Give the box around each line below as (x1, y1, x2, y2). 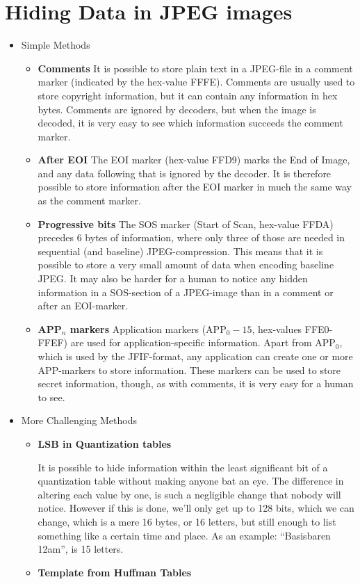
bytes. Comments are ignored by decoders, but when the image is (38, 102, 316, 116)
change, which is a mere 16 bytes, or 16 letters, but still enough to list (38, 514, 336, 528)
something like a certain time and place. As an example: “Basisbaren (38, 528, 331, 542)
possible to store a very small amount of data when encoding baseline (38, 257, 334, 272)
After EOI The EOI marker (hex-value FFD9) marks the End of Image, (38, 152, 350, 167)
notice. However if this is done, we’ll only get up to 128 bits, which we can (38, 501, 354, 515)
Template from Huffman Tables (38, 565, 192, 579)
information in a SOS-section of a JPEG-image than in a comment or (38, 284, 334, 299)
